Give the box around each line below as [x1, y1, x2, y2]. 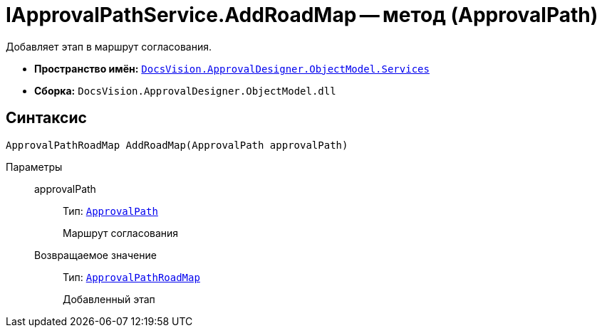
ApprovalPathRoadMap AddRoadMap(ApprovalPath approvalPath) [6, 139, 348, 151]
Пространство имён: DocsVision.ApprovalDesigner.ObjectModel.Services [34, 62, 430, 75]
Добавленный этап [63, 292, 155, 305]
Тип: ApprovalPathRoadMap [63, 270, 200, 283]
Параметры [6, 160, 63, 173]
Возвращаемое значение [34, 248, 157, 261]
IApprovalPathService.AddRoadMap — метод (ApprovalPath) [6, 3, 598, 27]
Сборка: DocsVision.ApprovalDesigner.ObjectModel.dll [34, 84, 336, 97]
